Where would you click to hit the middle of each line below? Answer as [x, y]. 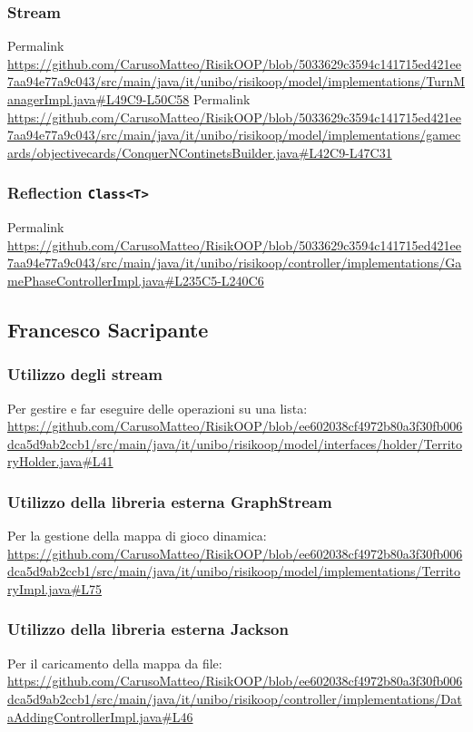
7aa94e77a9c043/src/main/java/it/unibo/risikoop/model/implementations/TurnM [236, 81]
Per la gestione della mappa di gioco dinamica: [137, 536]
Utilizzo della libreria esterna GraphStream [170, 501]
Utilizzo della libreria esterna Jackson [148, 629]
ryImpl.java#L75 [55, 588]
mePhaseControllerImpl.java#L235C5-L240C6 [136, 280]
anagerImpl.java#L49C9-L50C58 [99, 99]
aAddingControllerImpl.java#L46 [100, 716]
